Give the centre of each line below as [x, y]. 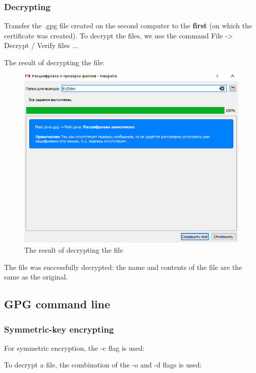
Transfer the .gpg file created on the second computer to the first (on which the [128, 26]
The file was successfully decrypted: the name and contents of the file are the [123, 267]
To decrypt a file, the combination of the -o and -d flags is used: [103, 365]
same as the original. [36, 277]
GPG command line [57, 304]
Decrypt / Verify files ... [41, 45]
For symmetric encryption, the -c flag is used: [74, 347]
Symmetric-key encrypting [59, 329]
